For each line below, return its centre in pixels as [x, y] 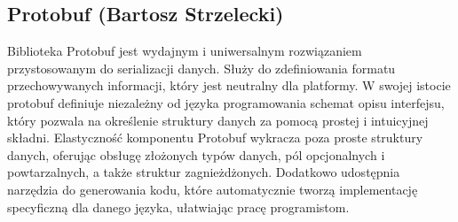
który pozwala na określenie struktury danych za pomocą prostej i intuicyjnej [218, 120]
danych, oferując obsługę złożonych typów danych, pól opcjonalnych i [196, 154]
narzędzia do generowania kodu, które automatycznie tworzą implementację [213, 189]
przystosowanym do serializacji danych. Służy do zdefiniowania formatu [201, 68]
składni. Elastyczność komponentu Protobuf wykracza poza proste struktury [215, 138]
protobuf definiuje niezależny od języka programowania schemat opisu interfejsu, [226, 102]
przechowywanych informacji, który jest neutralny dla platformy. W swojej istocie [229, 85]
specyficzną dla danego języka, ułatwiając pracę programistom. [178, 207]
